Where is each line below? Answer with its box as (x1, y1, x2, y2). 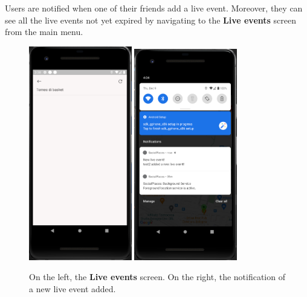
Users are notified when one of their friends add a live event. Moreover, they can (5, 2, 303, 14)
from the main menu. (5, 25, 83, 38)
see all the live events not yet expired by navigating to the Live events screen (5, 13, 297, 26)
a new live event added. (29, 282, 116, 295)
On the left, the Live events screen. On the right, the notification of (29, 270, 285, 283)
